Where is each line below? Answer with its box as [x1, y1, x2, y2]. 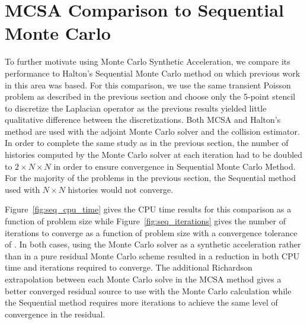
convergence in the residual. [5, 307, 105, 320]
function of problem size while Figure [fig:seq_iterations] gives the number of [5, 215, 286, 227]
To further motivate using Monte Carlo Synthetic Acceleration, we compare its [5, 55, 290, 68]
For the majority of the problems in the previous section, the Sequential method [5, 171, 296, 184]
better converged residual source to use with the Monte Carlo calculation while [5, 284, 292, 297]
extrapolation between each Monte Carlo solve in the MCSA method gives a [5, 273, 282, 285]
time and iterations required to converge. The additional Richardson [5, 261, 252, 274]
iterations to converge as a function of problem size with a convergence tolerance [5, 226, 298, 239]
